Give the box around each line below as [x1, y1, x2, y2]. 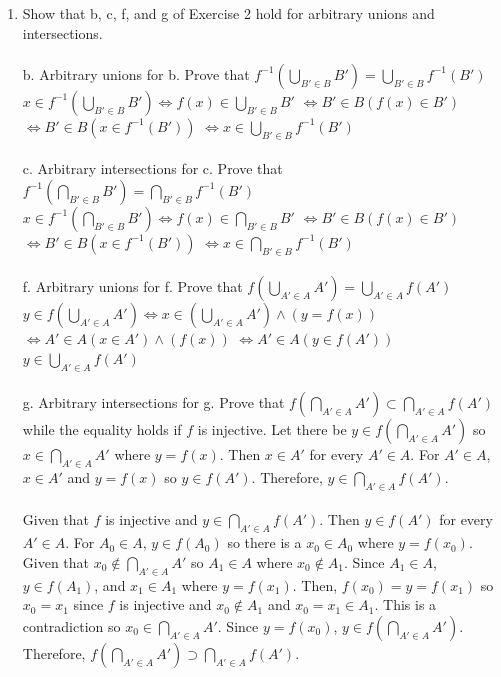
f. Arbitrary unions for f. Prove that [22, 276, 243, 297]
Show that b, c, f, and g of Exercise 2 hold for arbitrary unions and [22, 3, 435, 23]
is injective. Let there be [197, 419, 347, 440]
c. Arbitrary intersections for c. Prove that [22, 158, 283, 179]
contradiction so [22, 615, 121, 636]
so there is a [227, 532, 302, 553]
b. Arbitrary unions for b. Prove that [22, 63, 250, 84]
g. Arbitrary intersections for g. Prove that [22, 392, 285, 413]
